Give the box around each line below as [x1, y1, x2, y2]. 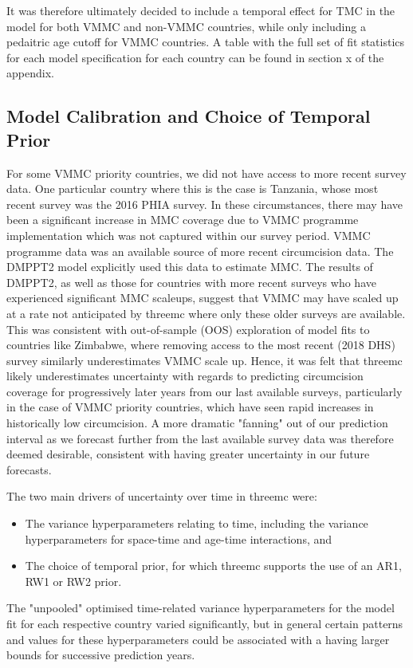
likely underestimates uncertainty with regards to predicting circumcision [6, 367, 364, 384]
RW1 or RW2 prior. [25, 572, 122, 589]
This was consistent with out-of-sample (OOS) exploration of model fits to [6, 320, 370, 337]
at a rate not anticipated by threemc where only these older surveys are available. [6, 305, 406, 321]
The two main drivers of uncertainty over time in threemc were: [6, 488, 317, 505]
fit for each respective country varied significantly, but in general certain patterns [6, 615, 403, 631]
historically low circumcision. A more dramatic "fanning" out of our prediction [6, 415, 388, 431]
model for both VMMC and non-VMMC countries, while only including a [6, 18, 366, 34]
